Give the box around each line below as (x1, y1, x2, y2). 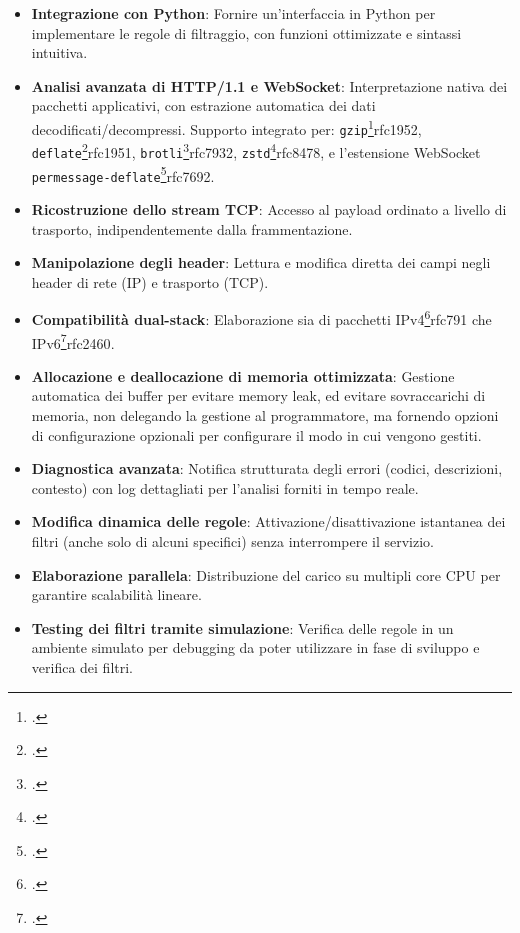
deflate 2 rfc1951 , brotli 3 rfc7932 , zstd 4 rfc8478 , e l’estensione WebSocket (31, 139, 481, 162)
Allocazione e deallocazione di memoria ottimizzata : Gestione (31, 365, 455, 386)
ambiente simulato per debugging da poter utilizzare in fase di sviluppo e (31, 637, 480, 658)
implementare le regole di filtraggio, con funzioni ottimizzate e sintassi (31, 22, 462, 43)
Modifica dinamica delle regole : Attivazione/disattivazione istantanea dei (31, 511, 506, 532)
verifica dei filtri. (31, 656, 134, 677)
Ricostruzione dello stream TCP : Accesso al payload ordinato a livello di (31, 198, 507, 219)
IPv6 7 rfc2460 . (31, 329, 115, 353)
